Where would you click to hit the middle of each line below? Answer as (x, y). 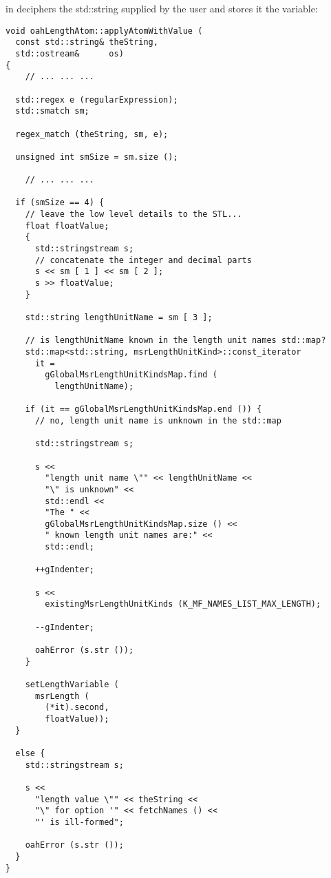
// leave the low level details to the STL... (134, 215)
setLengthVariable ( (72, 684)
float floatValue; (67, 226)
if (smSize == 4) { (60, 203)
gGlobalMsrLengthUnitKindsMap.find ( (131, 375)
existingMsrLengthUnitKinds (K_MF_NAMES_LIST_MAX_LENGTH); (183, 604)
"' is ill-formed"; (79, 822)
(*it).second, (77, 708)
